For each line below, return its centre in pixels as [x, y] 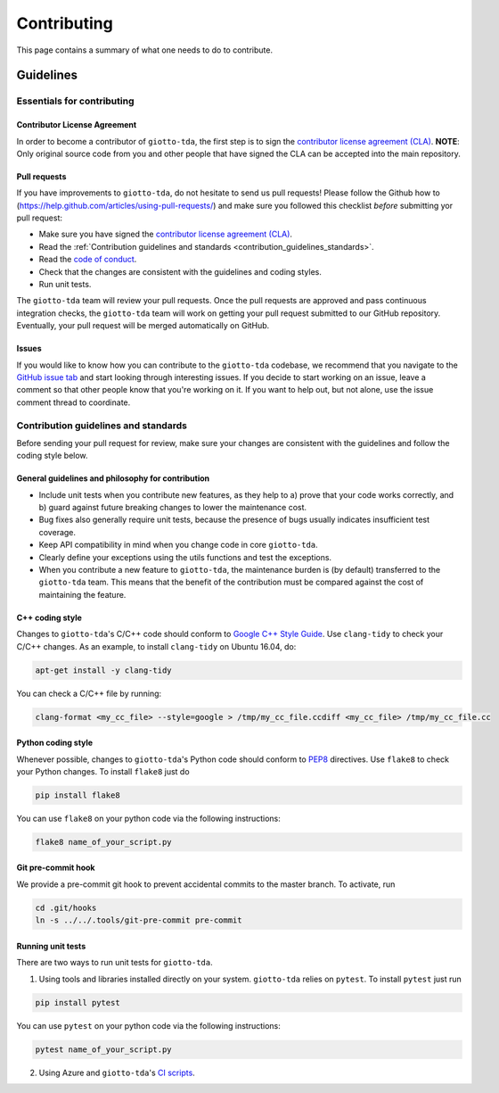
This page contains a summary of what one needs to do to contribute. [145, 50]
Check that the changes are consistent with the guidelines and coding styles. [180, 271]
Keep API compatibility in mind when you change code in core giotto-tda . [178, 545]
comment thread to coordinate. [74, 402]
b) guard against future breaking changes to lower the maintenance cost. [173, 508]
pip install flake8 [78, 795]
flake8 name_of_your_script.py [104, 842]
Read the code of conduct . [88, 260]
